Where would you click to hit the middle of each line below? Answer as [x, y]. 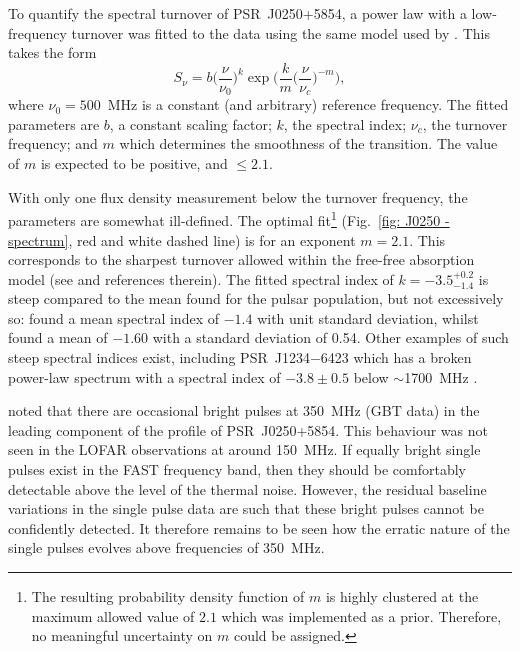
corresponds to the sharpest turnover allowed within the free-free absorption [241, 259]
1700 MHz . [441, 376]
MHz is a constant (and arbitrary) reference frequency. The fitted [308, 104]
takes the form [52, 52]
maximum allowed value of [113, 615]
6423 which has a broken [396, 357]
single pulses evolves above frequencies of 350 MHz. [166, 547]
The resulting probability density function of [168, 596]
